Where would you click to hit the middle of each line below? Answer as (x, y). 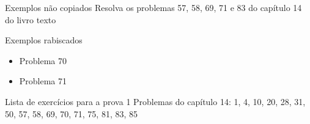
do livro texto (31, 19)
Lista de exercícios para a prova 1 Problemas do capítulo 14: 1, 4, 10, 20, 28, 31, (155, 101)
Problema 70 (43, 60)
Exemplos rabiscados (44, 40)
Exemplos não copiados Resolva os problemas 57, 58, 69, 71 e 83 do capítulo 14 (153, 7)
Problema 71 (43, 81)
